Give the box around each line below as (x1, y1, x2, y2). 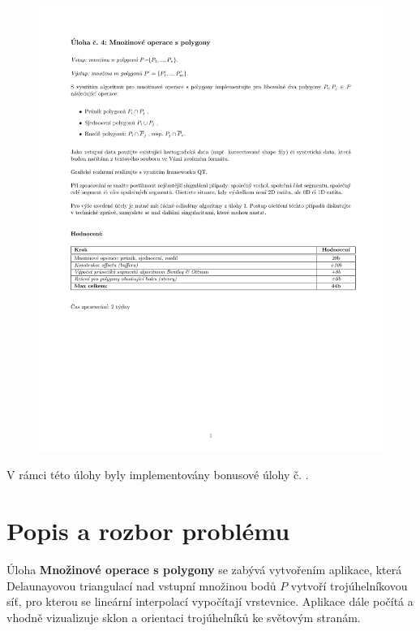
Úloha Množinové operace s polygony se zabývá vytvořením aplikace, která (6, 561, 402, 578)
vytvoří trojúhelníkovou (290, 577, 408, 594)
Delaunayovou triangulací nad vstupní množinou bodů (6, 577, 276, 594)
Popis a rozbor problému (6, 514, 290, 547)
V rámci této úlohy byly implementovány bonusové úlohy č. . (6, 466, 309, 483)
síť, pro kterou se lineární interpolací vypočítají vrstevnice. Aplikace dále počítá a (6, 593, 414, 610)
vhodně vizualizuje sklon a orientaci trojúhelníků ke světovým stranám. (6, 608, 361, 625)
